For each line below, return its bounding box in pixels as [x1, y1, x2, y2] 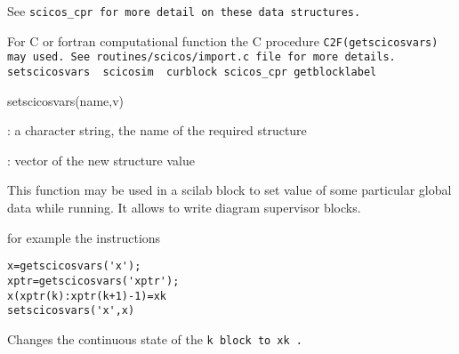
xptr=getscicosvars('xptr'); [7, 274, 180, 287]
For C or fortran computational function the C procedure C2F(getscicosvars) [7, 31, 439, 50]
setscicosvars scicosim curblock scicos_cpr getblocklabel [7, 65, 377, 78]
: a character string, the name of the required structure [7, 121, 307, 140]
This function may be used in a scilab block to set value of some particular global [7, 181, 452, 199]
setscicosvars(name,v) [7, 91, 124, 109]
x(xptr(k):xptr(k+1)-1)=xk [7, 289, 166, 302]
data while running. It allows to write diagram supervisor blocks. [7, 198, 361, 216]
